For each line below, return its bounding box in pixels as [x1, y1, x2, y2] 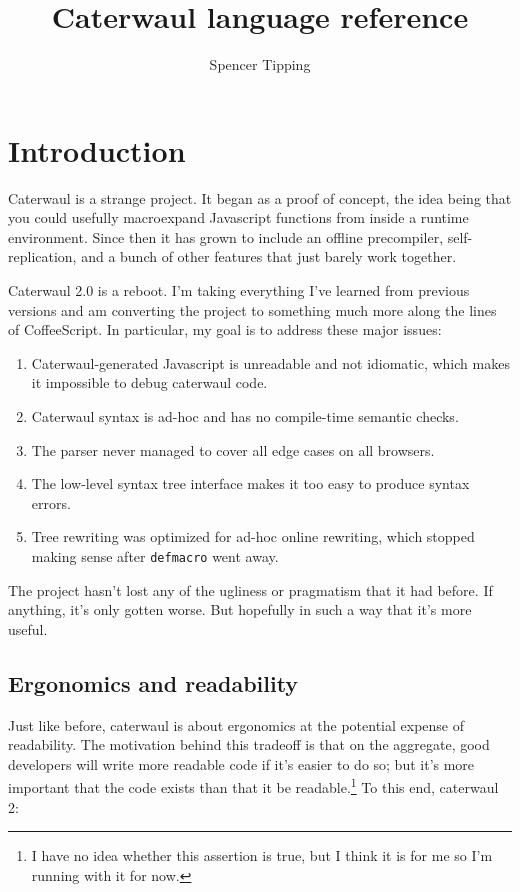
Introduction [8, 129, 186, 170]
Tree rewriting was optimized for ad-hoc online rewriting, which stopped [31, 526, 475, 547]
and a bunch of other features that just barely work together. [81, 246, 457, 267]
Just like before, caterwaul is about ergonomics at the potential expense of [8, 714, 464, 735]
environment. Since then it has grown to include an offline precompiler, [8, 226, 444, 247]
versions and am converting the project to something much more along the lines [8, 299, 497, 320]
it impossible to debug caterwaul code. [31, 372, 268, 393]
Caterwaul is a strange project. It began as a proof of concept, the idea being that [8, 187, 512, 208]
